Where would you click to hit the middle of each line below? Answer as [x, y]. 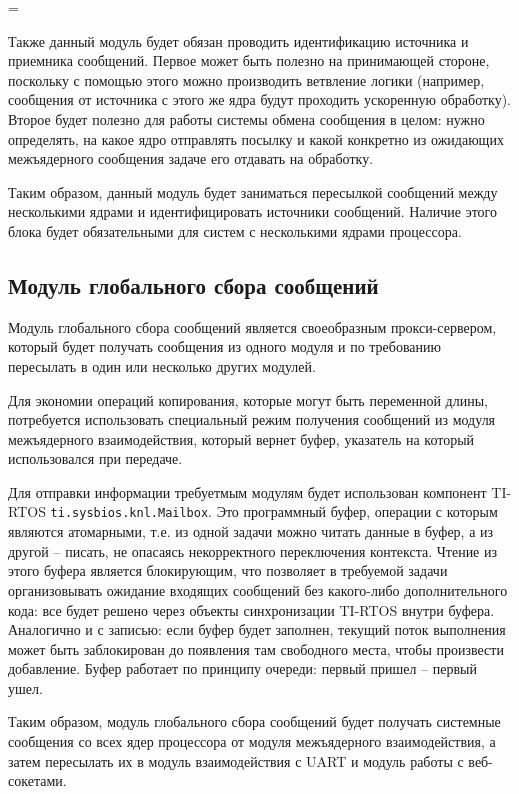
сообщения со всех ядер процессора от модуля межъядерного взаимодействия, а [252, 741]
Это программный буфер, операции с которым [357, 511]
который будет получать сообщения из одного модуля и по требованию [225, 346]
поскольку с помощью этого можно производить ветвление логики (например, [246, 79]
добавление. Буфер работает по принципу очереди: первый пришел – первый [243, 668]
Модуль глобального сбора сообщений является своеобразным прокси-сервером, [252, 326]
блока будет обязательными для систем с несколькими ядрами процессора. [235, 230]
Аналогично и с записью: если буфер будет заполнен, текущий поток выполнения [257, 629]
